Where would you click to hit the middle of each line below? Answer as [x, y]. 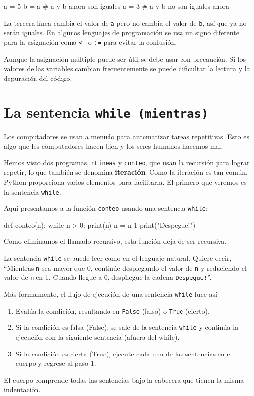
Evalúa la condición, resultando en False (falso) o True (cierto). [112, 310]
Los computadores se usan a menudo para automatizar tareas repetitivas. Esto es [127, 136]
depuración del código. [38, 78]
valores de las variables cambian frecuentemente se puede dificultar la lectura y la [127, 68]
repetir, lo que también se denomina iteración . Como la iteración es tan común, [126, 172]
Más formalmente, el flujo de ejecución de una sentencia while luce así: [111, 294]
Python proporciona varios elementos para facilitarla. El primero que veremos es [125, 181]
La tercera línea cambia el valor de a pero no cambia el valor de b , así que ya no [125, 22]
